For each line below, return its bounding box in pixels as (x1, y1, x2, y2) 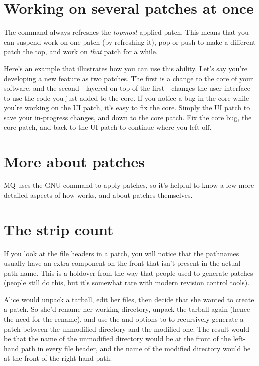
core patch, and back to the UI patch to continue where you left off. (4, 122, 212, 132)
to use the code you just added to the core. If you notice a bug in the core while (4, 92, 249, 103)
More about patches (4, 151, 145, 172)
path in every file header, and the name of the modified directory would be (21, 343, 251, 353)
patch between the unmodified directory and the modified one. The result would (4, 323, 249, 334)
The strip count (4, 219, 114, 239)
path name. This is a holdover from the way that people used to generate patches (4, 267, 253, 278)
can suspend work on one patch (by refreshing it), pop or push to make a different (4, 36, 256, 47)
